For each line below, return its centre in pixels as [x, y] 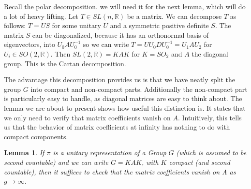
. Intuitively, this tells [210, 117]
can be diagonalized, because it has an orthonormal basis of [120, 35]
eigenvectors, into [30, 44]
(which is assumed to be [211, 153]
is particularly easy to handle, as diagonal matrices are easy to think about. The [123, 98]
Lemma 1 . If [24, 153]
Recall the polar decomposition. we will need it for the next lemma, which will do [125, 6]
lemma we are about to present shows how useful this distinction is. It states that [125, 108]
